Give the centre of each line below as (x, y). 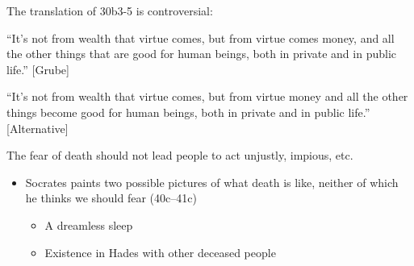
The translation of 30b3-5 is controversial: (110, 10)
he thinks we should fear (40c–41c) (111, 198)
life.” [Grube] (38, 69)
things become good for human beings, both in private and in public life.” (188, 112)
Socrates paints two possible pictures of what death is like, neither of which (212, 182)
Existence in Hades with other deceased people (160, 252)
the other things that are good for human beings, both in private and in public (201, 54)
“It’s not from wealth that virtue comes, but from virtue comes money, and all (201, 37)
